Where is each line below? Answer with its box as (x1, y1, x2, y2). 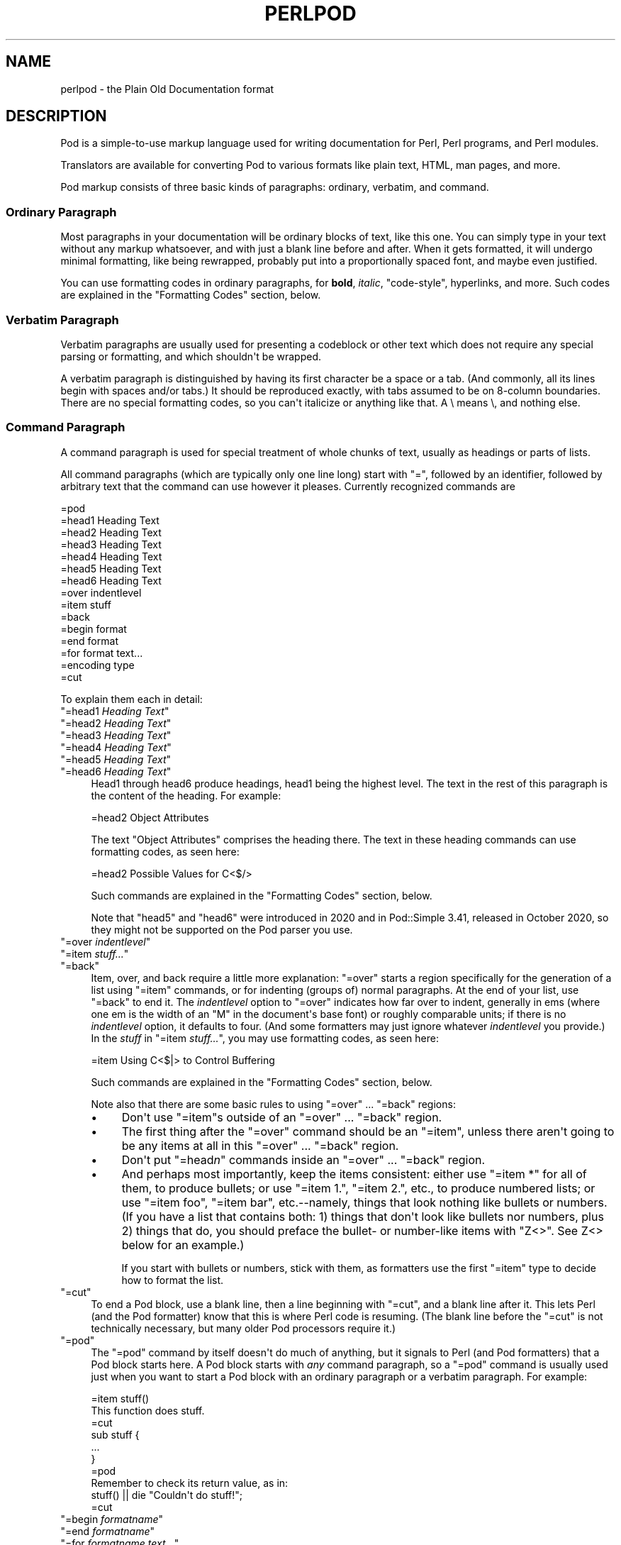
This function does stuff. (91, 1404, 205, 1417)
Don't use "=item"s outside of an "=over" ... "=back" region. (121, 1109, 442, 1124)
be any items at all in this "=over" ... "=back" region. (121, 1138, 399, 1153)
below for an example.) (121, 1237, 245, 1252)
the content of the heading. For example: (91, 789, 281, 802)
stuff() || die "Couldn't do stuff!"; (91, 1488, 243, 1501)
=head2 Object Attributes (91, 811, 209, 824)
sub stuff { (91, 1428, 140, 1441)
